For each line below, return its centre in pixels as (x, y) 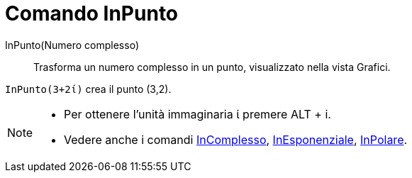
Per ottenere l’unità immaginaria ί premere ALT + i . (197, 114)
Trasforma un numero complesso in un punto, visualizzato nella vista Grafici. (212, 67)
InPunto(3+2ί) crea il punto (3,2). (88, 89)
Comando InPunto (92, 13)
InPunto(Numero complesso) (72, 45)
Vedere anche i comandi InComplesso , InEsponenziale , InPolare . (236, 139)
